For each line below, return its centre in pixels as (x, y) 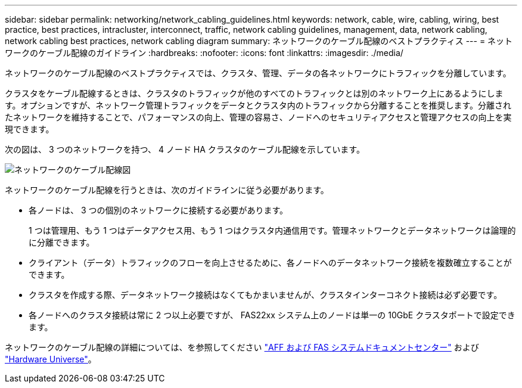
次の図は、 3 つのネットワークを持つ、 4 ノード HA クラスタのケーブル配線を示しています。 (185, 149)
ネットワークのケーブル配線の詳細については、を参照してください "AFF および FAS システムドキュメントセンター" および (242, 347)
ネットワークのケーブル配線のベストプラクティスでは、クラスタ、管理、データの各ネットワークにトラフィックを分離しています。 (258, 73)
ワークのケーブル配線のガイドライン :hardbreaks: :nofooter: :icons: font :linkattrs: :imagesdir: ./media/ (204, 53)
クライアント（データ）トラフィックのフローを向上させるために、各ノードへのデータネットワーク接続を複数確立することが (270, 263)
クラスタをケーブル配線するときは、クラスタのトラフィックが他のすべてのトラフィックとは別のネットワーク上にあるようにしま (254, 93)
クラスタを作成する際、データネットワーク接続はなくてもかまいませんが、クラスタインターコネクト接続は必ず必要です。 (265, 295)
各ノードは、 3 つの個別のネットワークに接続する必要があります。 (159, 210)
